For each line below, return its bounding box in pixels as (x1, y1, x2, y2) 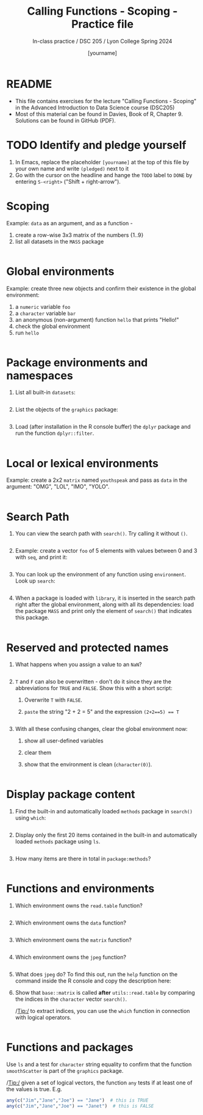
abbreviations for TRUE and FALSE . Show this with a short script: (15, 685, 173, 692)
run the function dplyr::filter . (15, 429, 94, 437)
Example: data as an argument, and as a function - (6, 219, 133, 227)
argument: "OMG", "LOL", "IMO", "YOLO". (6, 483, 110, 490)
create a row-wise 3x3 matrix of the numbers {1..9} (15, 231, 144, 239)
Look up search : (15, 577, 55, 584)
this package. (15, 614, 50, 621)
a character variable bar (15, 310, 76, 317)
